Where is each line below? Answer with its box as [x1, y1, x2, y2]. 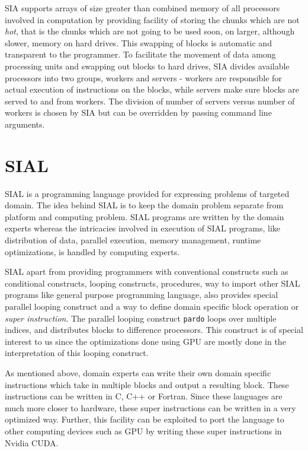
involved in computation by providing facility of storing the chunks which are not [5, 13, 300, 26]
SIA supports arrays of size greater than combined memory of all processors [5, 2, 280, 14]
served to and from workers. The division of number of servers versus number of [5, 94, 295, 107]
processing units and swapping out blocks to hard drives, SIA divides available [5, 59, 290, 72]
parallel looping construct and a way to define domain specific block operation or [5, 300, 299, 312]
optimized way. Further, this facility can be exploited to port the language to [5, 413, 284, 425]
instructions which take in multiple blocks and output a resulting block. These [5, 378, 289, 390]
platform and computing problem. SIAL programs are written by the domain [5, 210, 284, 223]
